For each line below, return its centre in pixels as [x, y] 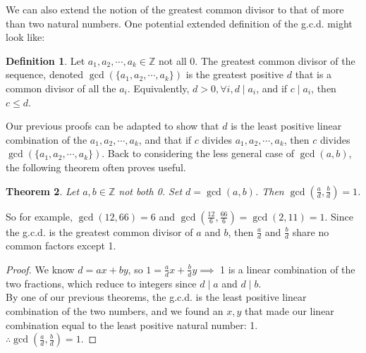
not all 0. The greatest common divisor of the [257, 60]
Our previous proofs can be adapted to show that [112, 126]
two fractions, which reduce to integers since [101, 283]
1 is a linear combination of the [288, 269]
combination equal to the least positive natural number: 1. [132, 324]
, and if [272, 88]
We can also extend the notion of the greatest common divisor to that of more [175, 9]
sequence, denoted [45, 74]
